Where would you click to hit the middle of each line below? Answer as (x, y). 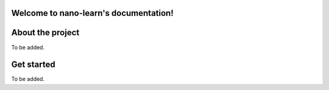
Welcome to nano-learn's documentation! (92, 13)
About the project (45, 33)
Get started (33, 65)
